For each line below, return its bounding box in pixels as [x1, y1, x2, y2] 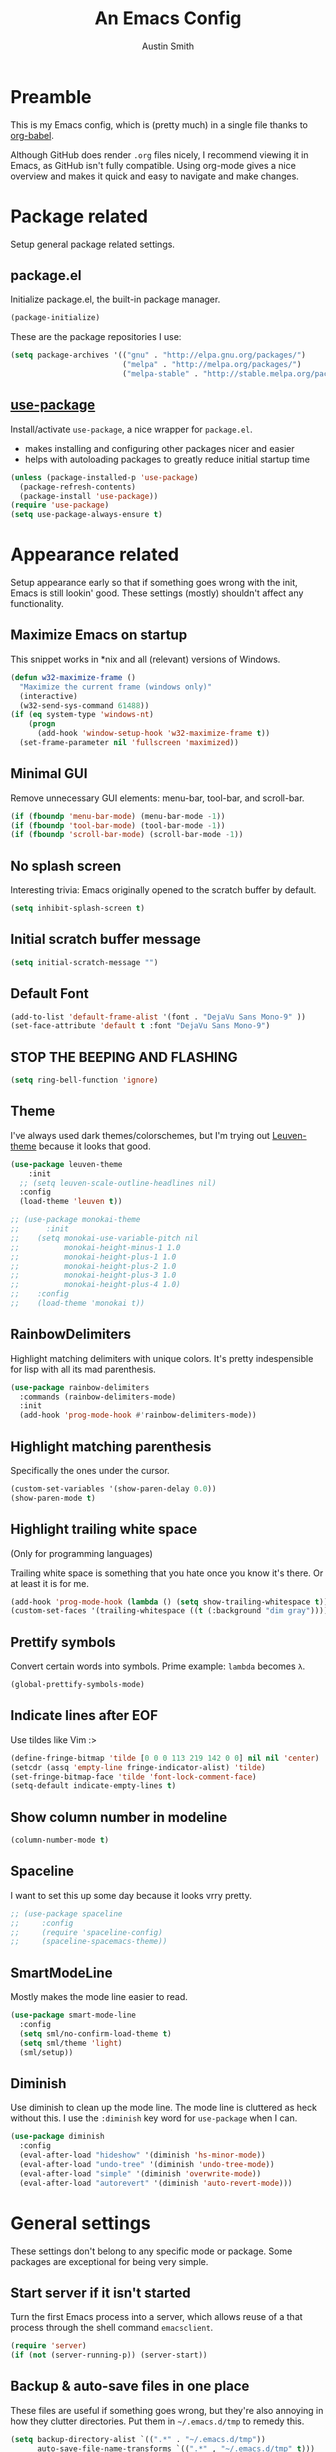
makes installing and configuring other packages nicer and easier [24, 442, 295, 454]
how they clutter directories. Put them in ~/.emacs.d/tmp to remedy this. [10, 2415, 305, 2427]
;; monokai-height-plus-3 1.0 [10, 1270, 177, 1281]
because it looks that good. [38, 1140, 152, 1152]
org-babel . [10, 129, 55, 141]
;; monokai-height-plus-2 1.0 [10, 1261, 177, 1271]
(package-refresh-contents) [19, 482, 137, 492]
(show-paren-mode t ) [10, 1493, 97, 1503]
